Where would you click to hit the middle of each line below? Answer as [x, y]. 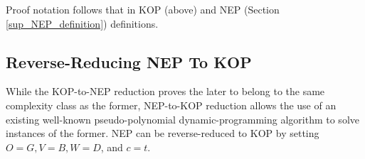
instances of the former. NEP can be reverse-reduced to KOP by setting [163, 133]
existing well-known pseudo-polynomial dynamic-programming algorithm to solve [182, 119]
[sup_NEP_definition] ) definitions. [82, 23]
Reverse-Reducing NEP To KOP [129, 61]
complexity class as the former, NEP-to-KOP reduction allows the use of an [171, 105]
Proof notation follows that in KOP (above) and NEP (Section [143, 9]
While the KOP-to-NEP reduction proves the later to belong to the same [165, 91]
